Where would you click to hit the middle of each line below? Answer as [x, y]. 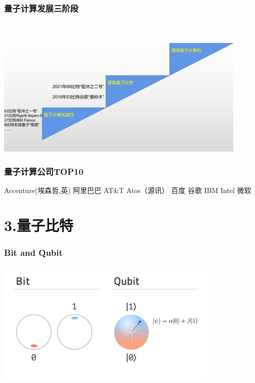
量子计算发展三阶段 [41, 8]
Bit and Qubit [34, 253]
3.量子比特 [39, 225]
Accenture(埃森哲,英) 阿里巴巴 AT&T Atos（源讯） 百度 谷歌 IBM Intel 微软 [128, 190]
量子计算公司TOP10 [44, 171]
